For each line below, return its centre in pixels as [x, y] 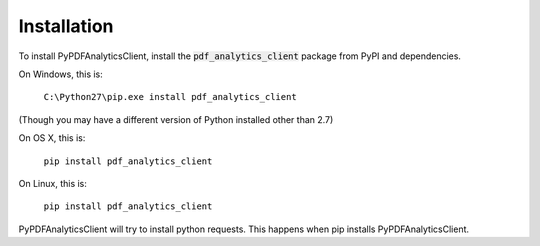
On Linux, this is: [52, 183]
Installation [66, 26]
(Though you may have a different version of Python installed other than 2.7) [176, 119]
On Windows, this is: [61, 74]
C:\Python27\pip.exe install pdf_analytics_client [170, 97]
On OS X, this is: [52, 138]
